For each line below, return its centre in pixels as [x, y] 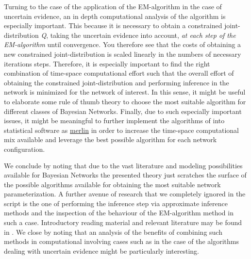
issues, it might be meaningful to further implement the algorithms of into [114, 121]
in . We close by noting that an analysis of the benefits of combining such [113, 232]
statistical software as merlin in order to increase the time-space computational [122, 130]
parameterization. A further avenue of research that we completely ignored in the [125, 194]
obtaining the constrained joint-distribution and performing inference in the [117, 82]
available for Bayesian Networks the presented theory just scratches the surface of [125, 175]
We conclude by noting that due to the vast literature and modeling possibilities [123, 165]
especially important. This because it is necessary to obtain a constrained [113, 25]
